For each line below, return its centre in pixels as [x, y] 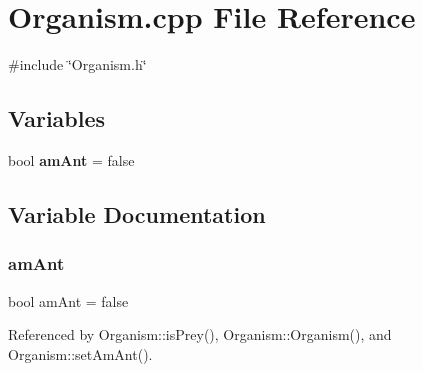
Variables [57, 118]
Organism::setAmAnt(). [80, 353]
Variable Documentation [137, 213]
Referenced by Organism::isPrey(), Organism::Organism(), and [200, 334]
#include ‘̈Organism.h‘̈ [77, 64]
